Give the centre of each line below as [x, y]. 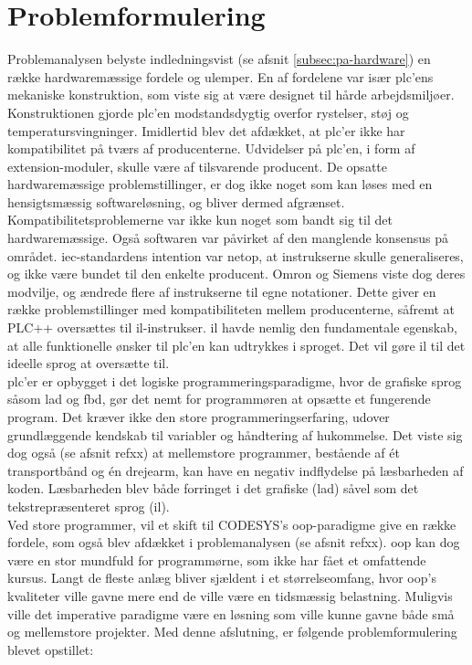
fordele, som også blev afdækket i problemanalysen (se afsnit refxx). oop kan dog [234, 542]
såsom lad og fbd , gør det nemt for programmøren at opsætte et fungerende [219, 399]
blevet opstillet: [51, 649]
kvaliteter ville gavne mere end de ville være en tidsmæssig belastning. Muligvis [230, 595]
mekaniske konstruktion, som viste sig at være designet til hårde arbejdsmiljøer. [231, 95]
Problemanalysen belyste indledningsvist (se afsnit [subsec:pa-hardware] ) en [219, 59]
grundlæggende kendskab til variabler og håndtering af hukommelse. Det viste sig [235, 434]
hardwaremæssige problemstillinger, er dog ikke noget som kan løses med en [220, 184]
